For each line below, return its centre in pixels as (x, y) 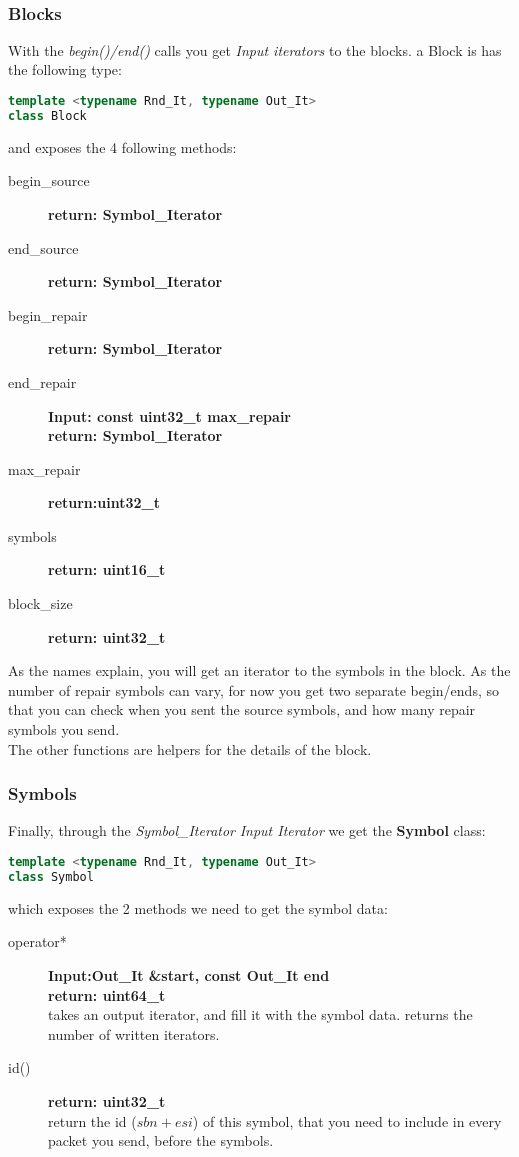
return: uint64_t (107, 994)
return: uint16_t (107, 569)
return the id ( (92, 1120)
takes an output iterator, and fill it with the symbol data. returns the (260, 1014)
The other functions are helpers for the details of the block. (190, 748)
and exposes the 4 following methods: (122, 146)
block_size (40, 603)
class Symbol (51, 876)
